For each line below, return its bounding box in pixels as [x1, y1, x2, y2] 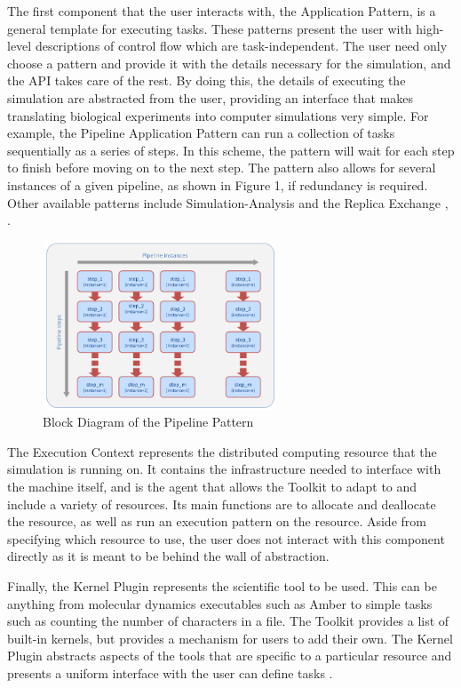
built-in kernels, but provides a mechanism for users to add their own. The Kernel [7, 628, 453, 647]
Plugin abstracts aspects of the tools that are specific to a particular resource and [7, 646, 452, 665]
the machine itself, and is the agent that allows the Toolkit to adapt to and [7, 477, 417, 496]
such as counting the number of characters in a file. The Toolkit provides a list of [7, 612, 449, 630]
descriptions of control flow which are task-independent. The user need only [35, 36, 448, 55]
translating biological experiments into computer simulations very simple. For [7, 106, 429, 124]
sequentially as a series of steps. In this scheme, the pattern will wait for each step [7, 140, 455, 159]
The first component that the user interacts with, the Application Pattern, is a [7, 2, 436, 20]
